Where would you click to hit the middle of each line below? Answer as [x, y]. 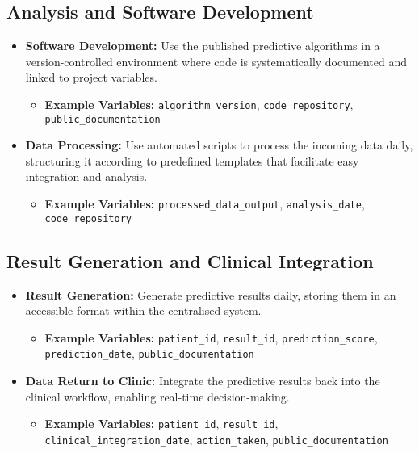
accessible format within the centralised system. [143, 310]
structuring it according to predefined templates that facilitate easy [192, 160]
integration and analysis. [86, 176]
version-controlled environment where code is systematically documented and [216, 61]
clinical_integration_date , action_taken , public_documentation [216, 439]
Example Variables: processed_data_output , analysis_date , [205, 204]
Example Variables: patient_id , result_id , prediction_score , [211, 337]
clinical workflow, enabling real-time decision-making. [157, 396]
